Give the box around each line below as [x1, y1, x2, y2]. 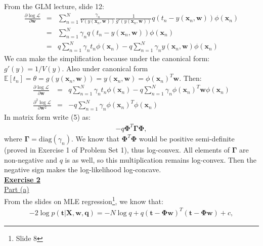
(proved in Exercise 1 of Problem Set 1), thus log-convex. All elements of [4, 144, 230, 155]
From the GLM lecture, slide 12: [4, 1, 104, 11]
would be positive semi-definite [139, 133, 235, 144]
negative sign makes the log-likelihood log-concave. [4, 164, 161, 175]
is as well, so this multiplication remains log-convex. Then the [65, 154, 256, 165]
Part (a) [4, 184, 29, 194]
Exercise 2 [4, 174, 40, 184]
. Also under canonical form [62, 63, 148, 73]
